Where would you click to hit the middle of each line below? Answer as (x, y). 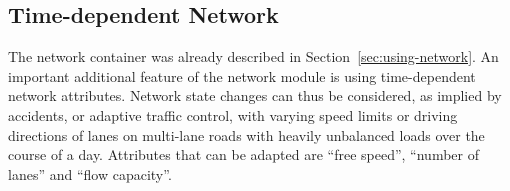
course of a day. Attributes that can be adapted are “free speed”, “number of (243, 154)
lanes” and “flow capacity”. (90, 173)
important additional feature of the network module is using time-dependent (242, 75)
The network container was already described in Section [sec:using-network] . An (253, 56)
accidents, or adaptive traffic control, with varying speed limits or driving (233, 114)
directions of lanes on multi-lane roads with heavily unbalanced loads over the (246, 134)
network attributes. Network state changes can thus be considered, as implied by (255, 95)
